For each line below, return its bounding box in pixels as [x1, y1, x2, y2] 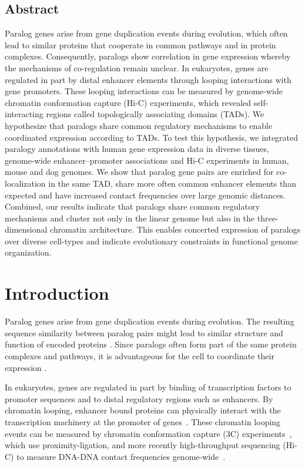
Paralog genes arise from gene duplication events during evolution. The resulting [5, 315, 294, 327]
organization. [5, 246, 52, 259]
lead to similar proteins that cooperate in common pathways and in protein [5, 38, 276, 51]
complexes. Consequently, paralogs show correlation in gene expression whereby [5, 50, 291, 62]
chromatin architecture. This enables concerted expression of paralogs [50, 223, 301, 236]
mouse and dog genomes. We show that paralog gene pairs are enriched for [5, 165, 274, 178]
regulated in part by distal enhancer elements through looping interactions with [5, 73, 291, 85]
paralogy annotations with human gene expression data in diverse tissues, [5, 143, 269, 155]
